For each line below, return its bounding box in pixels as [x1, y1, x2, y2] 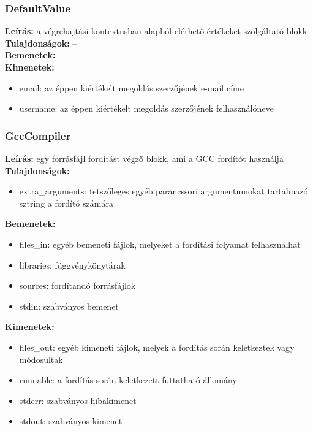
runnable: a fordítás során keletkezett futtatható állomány [19, 373, 237, 386]
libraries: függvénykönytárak [19, 258, 126, 271]
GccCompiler [5, 128, 71, 143]
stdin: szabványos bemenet [19, 299, 119, 312]
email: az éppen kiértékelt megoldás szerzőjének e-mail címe [19, 81, 244, 94]
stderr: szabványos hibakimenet [19, 394, 137, 406]
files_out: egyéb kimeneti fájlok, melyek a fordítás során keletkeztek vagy [19, 340, 295, 353]
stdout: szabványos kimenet [19, 414, 123, 427]
